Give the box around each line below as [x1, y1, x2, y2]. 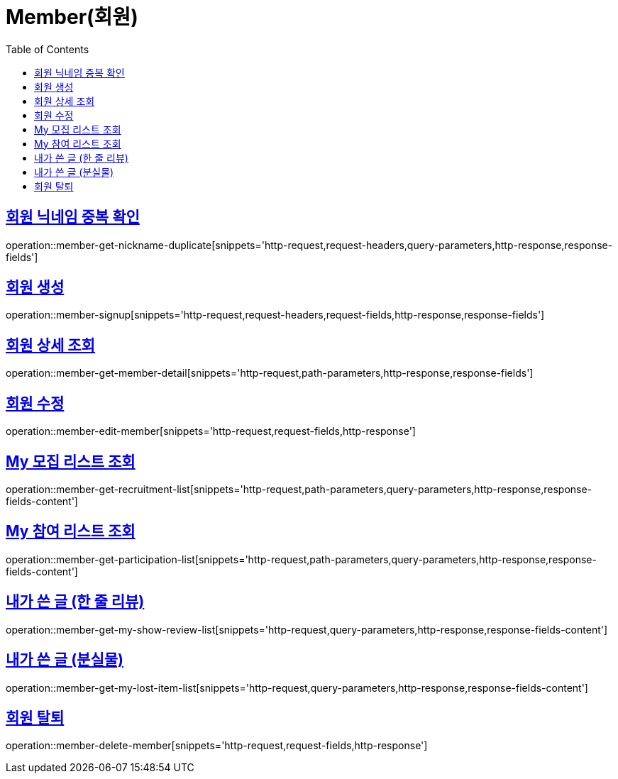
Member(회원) [6, 5, 138, 29]
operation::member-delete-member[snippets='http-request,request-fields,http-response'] [6, 739, 428, 752]
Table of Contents [6, 43, 89, 55]
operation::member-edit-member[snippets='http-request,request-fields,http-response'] [6, 425, 416, 438]
